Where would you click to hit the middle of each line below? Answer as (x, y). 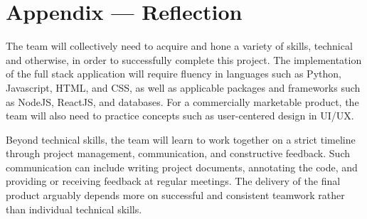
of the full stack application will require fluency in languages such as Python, (174, 74)
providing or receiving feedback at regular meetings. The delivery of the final (173, 181)
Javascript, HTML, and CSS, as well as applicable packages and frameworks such (183, 87)
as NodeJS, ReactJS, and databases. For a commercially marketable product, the (182, 101)
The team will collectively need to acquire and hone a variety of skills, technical (179, 46)
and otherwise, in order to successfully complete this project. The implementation (184, 59)
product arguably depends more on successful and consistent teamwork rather (175, 195)
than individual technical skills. (74, 209)
